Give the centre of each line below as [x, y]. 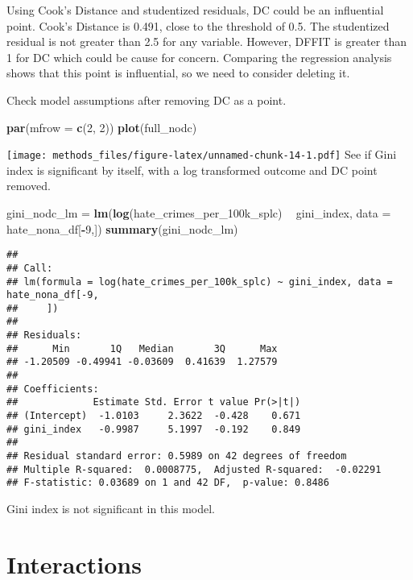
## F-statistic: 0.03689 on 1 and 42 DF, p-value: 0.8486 [168, 483]
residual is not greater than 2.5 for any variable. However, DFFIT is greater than [206, 41]
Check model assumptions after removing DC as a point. [147, 99]
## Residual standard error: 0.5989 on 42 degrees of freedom [177, 456]
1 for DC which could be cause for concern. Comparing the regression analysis [199, 57]
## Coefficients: [53, 389]
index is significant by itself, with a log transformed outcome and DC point [192, 170]
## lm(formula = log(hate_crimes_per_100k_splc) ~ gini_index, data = [200, 282]
